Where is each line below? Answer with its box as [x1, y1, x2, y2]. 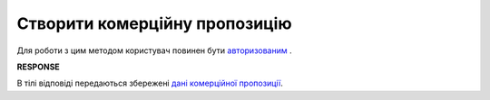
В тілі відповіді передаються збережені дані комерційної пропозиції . [16, 77, 283, 89]
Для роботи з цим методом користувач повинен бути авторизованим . [16, 45, 292, 56]
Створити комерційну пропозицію [16, 14, 292, 33]
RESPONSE [16, 61, 61, 72]
